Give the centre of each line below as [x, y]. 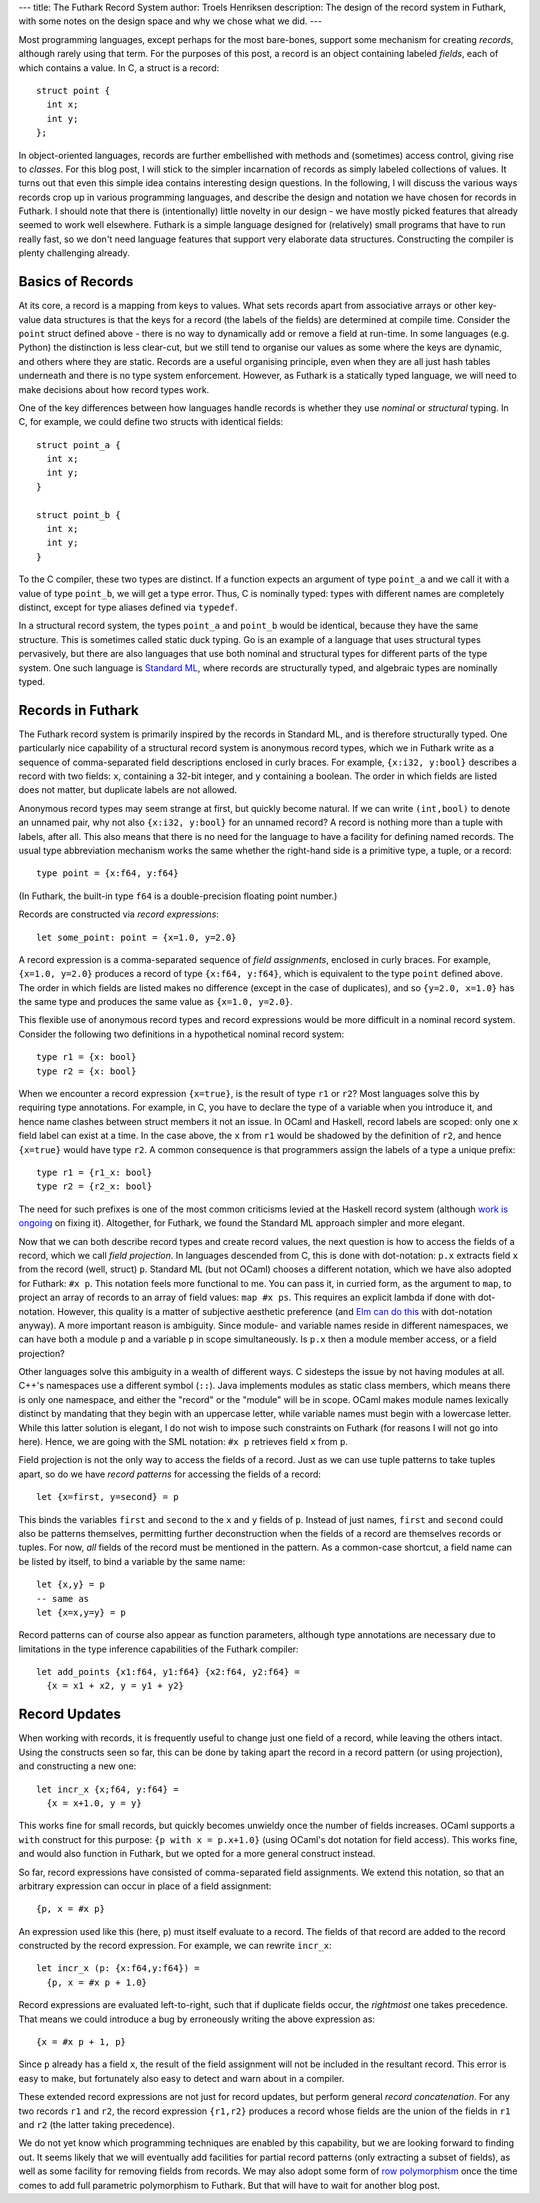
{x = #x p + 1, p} [81, 2042]
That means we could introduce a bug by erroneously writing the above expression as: [196, 2019]
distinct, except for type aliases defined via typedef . [128, 607]
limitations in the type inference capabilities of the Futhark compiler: [158, 1649]
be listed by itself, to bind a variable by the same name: [132, 1561]
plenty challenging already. [74, 253]
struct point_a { [78, 444]
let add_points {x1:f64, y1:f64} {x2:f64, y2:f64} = [168, 1672]
